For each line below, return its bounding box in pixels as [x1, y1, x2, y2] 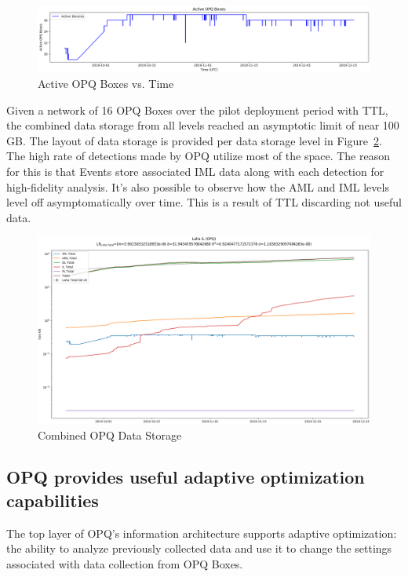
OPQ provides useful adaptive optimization [6, 465, 365, 489]
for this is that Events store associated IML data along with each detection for [6, 163, 384, 180]
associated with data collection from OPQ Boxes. [6, 555, 243, 572]
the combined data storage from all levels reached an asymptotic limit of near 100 [6, 117, 399, 133]
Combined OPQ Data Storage [38, 426, 182, 443]
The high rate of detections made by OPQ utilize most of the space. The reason [6, 148, 390, 164]
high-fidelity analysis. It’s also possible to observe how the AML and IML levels [6, 178, 389, 195]
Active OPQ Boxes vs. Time [38, 75, 174, 92]
